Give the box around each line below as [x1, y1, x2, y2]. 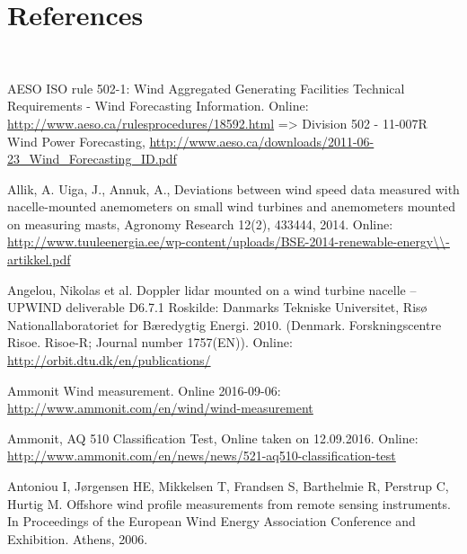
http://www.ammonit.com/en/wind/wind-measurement [7, 398, 313, 417]
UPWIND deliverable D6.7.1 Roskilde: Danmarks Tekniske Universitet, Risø [7, 298, 427, 317]
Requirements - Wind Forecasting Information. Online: [7, 96, 309, 115]
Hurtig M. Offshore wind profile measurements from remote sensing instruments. [7, 494, 451, 513]
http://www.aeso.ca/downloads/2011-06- [149, 131, 374, 150]
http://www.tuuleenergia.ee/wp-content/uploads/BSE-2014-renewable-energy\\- [7, 232, 450, 251]
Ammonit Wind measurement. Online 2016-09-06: [7, 380, 281, 399]
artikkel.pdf [7, 250, 71, 269]
